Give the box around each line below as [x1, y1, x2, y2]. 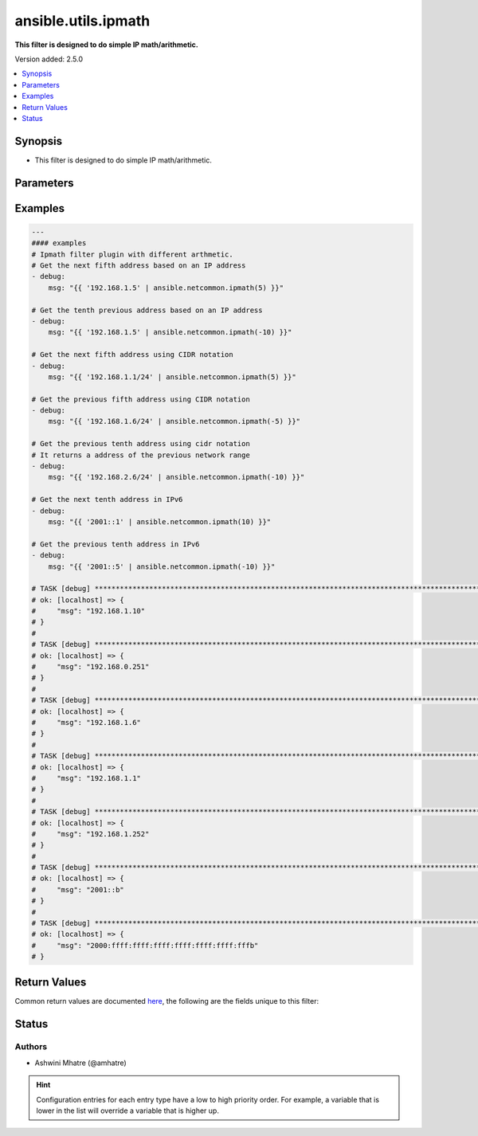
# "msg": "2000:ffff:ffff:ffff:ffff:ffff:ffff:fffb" [31, 941, 259, 950]
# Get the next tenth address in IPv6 [31, 495, 183, 504]
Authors [14, 1041, 48, 1052]
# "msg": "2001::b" [31, 885, 125, 894]
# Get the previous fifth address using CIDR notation [31, 394, 250, 404]
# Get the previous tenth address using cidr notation [31, 439, 250, 449]
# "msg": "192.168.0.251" [31, 662, 150, 672]
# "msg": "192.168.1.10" [31, 606, 146, 616]
